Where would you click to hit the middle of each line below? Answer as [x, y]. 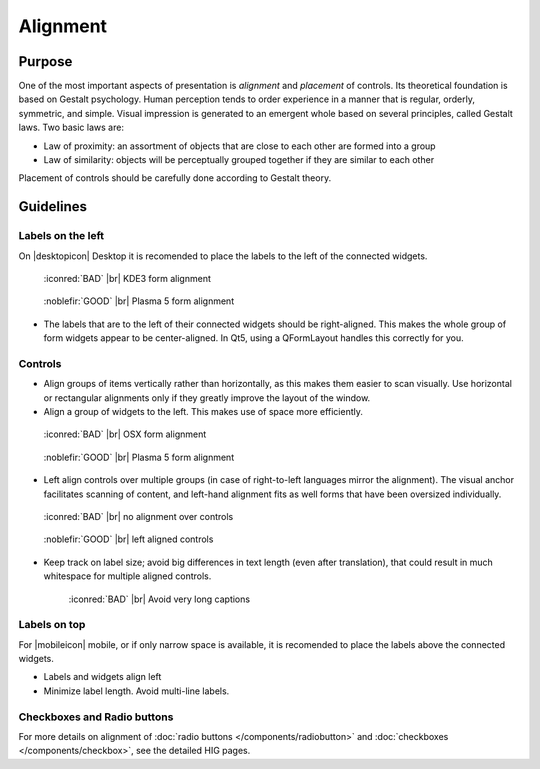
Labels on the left [61, 236]
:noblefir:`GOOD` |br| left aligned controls [128, 539]
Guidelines [52, 206]
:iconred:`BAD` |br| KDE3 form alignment [127, 278]
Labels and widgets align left [102, 677]
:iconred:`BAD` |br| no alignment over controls [138, 516]
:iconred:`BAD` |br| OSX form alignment [125, 434]
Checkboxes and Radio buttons [96, 717]
